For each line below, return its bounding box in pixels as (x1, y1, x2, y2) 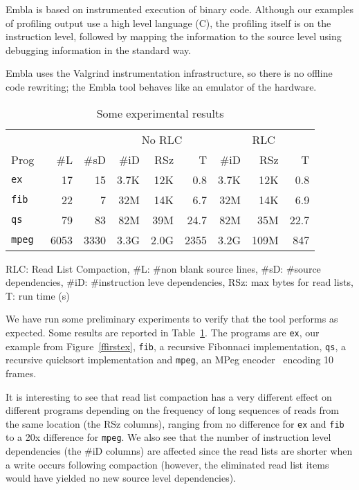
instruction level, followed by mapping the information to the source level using (6, 29, 342, 44)
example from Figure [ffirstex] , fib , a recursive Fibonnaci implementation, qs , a (6, 338, 346, 353)
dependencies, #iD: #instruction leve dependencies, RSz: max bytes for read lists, (6, 275, 354, 289)
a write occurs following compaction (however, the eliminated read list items (6, 457, 329, 471)
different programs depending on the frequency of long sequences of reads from (6, 403, 339, 417)
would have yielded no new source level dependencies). (6, 471, 237, 485)
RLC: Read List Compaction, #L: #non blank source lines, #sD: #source (6, 261, 321, 275)
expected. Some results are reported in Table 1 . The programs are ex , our (6, 325, 320, 339)
